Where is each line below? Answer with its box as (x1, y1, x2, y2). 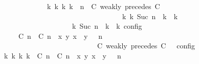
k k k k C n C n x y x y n (4, 50, 121, 60)
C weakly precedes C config (97, 40, 195, 51)
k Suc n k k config (72, 21, 142, 31)
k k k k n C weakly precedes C (47, 1, 160, 11)
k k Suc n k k (122, 11, 178, 21)
